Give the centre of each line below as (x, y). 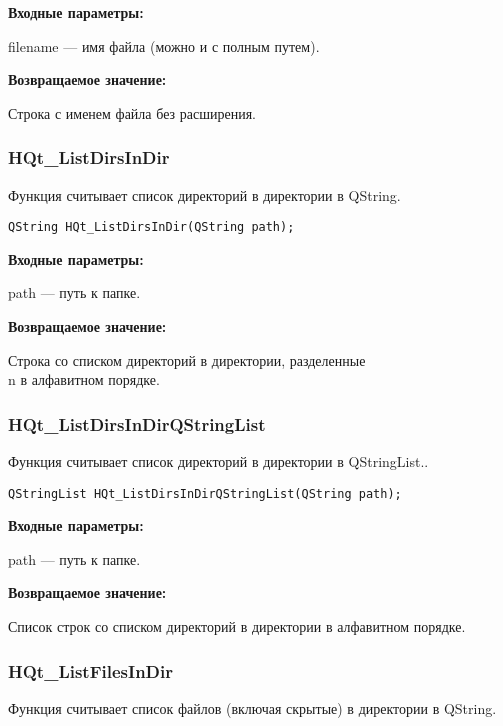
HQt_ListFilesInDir (90, 670)
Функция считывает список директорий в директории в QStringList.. (218, 461)
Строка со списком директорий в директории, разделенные (187, 359)
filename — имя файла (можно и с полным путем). (164, 45)
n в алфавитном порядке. (84, 379)
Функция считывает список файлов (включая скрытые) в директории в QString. (252, 707)
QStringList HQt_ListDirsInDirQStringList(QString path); (205, 493)
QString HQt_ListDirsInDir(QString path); (151, 227)
